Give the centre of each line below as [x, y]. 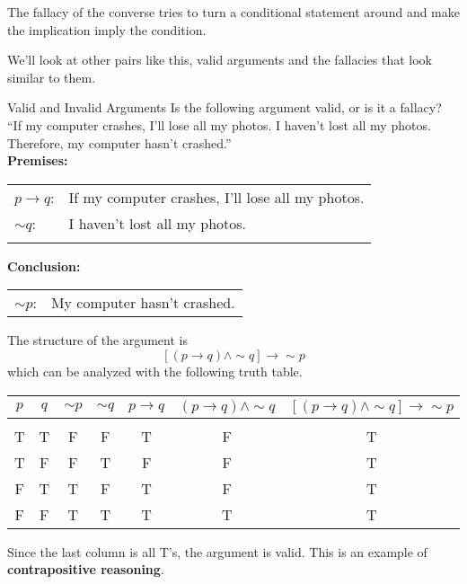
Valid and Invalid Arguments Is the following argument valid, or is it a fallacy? [225, 107]
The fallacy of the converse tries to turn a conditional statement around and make [233, 12]
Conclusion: [44, 265]
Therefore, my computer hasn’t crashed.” [119, 142]
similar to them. [52, 77]
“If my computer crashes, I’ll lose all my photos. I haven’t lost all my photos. [219, 124]
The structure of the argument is [97, 340]
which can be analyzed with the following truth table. [155, 371]
